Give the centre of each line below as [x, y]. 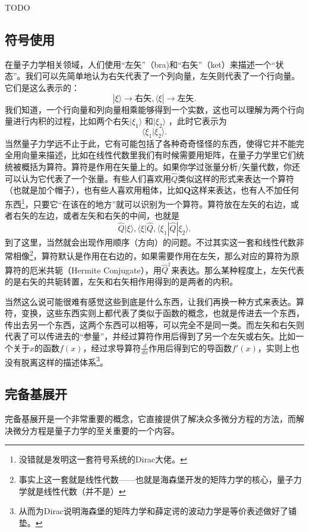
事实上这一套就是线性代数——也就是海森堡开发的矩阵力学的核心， [148, 479]
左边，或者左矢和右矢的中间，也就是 [108, 215]
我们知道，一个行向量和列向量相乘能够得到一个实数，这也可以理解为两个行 [150, 109]
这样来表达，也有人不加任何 [245, 190]
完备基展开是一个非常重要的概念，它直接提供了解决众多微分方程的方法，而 [150, 419]
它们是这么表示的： [42, 87]
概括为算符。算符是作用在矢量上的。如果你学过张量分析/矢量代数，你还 [160, 166]
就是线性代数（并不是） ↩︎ [76, 491]
